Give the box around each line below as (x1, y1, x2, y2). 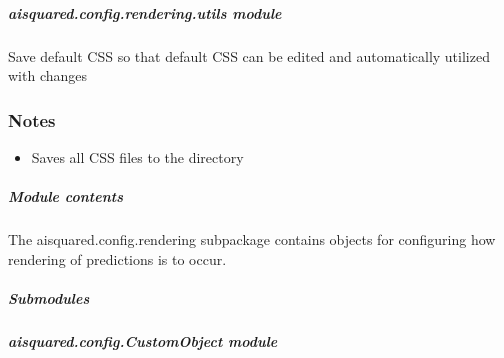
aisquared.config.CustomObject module (8, 330, 278, 351)
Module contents (8, 186, 123, 207)
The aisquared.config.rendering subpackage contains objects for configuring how (8, 229, 496, 250)
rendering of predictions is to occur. (8, 248, 227, 269)
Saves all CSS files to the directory (31, 146, 244, 167)
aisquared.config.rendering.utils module (8, 2, 282, 23)
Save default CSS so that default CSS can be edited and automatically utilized (8, 45, 490, 66)
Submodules (8, 287, 90, 308)
